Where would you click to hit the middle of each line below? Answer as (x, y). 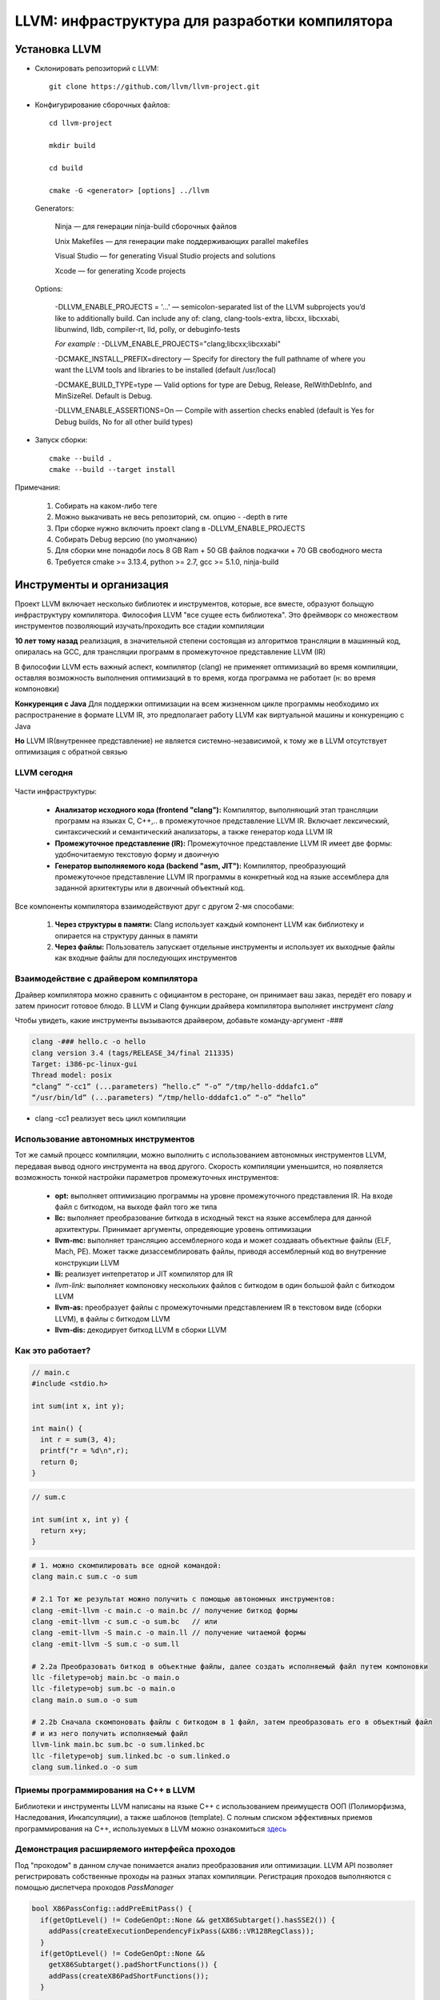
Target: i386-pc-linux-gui (84, 1064)
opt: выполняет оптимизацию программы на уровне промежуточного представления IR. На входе (224, 1195)
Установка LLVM (58, 49)
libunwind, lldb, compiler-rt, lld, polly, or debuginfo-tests (148, 330)
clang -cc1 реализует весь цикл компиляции (110, 1118)
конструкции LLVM (87, 1262)
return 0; (60, 1462)
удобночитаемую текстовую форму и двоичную (137, 854)
